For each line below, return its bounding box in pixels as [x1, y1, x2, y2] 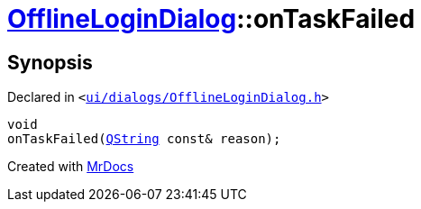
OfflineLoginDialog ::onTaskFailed [7, 4, 416, 34]
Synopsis [7, 50, 93, 74]
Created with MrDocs [7, 159, 134, 175]
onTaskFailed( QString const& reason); [7, 132, 281, 147]
